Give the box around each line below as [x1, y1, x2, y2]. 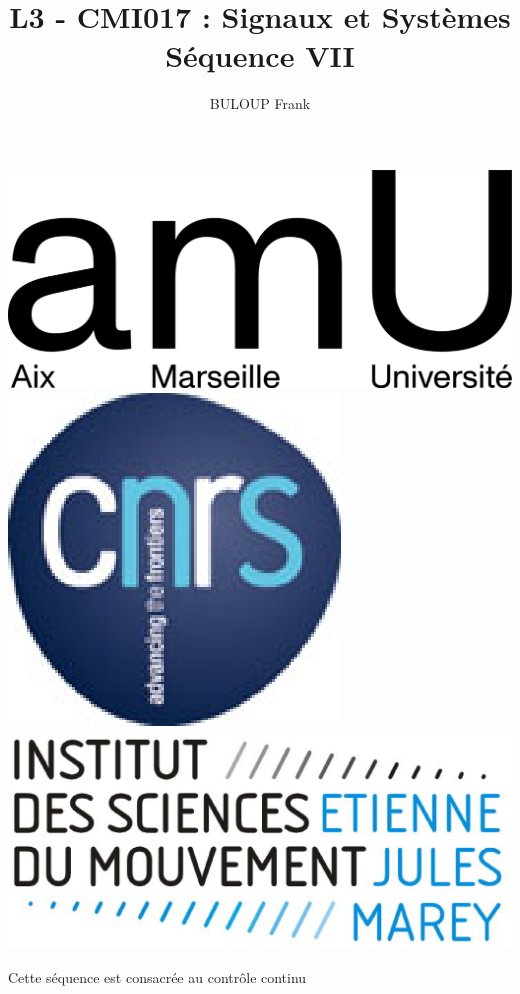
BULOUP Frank [209, 93, 311, 114]
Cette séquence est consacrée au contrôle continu [8, 966, 307, 987]
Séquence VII [165, 35, 355, 76]
